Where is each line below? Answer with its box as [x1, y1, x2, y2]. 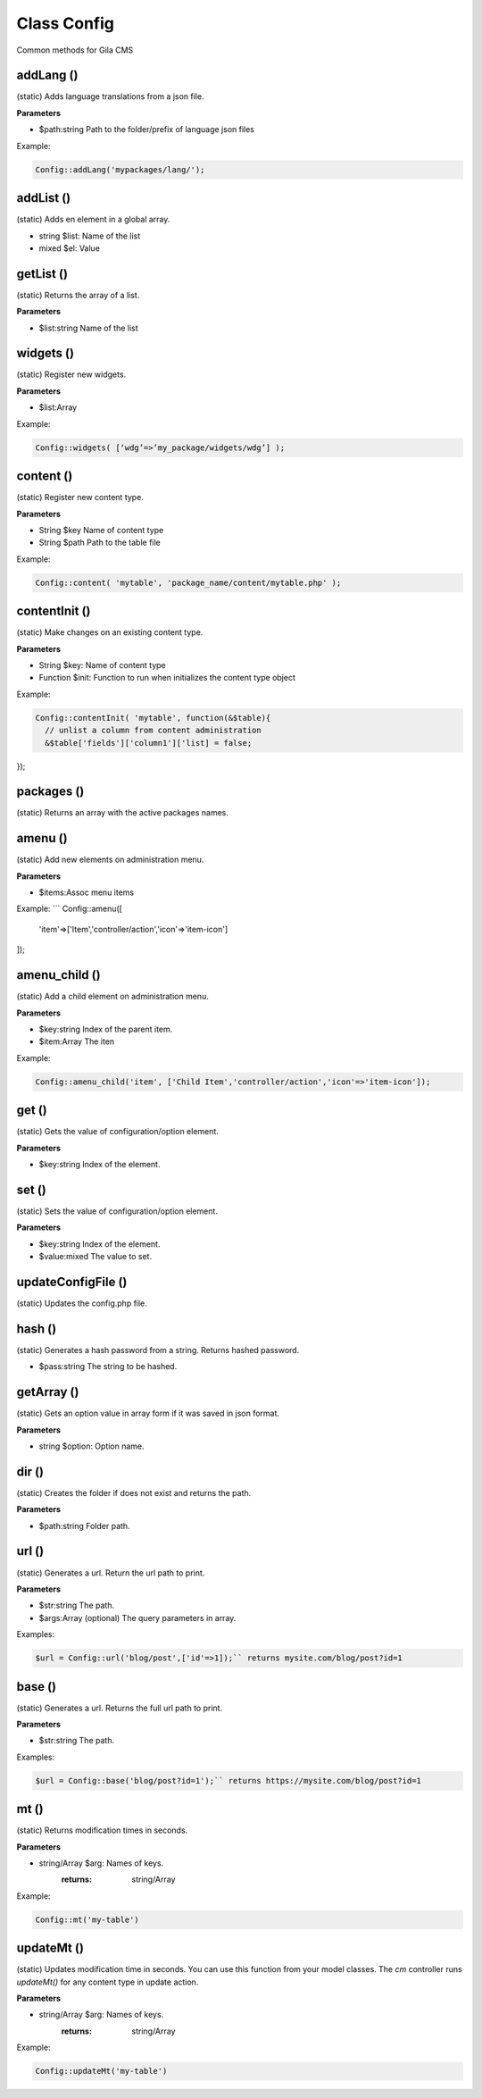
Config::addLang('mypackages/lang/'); [35, 164, 205, 174]
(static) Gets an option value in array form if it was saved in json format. [16, 1408, 280, 1419]
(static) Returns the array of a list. [16, 289, 140, 300]
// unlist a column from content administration [45, 725, 262, 736]
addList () [16, 190, 71, 205]
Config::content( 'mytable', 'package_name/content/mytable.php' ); [35, 577, 342, 588]
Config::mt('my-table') [35, 1914, 140, 1925]
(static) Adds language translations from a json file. [16, 91, 204, 102]
